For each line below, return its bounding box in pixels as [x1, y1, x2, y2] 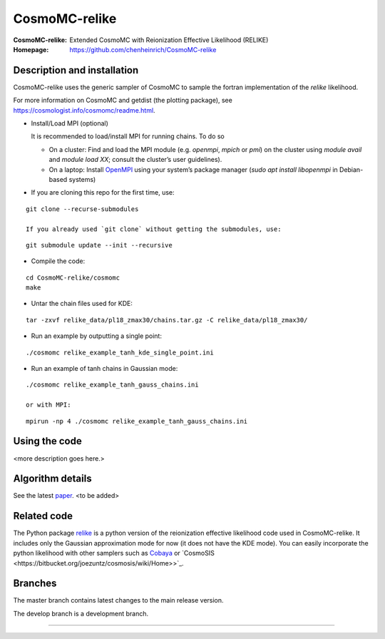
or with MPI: [26, 401, 71, 409]
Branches [13, 578, 57, 590]
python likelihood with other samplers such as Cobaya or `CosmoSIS [13, 549, 215, 558]
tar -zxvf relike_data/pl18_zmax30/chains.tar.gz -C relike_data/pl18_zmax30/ [26, 316, 308, 324]
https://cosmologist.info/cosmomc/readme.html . [13, 106, 156, 114]
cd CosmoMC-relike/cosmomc [26, 273, 120, 282]
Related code [13, 510, 73, 522]
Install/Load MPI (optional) [31, 119, 108, 128]
